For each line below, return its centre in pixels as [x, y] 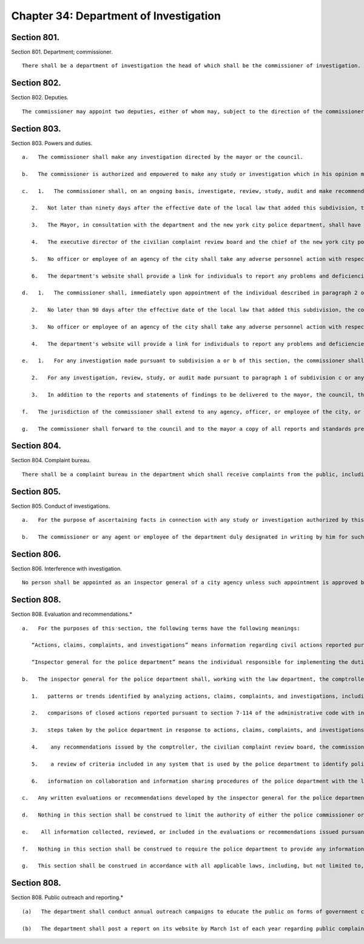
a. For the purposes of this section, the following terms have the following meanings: [161, 628]
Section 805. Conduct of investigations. [61, 506]
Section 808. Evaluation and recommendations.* [72, 614]
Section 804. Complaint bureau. [51, 460]
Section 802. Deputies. [40, 98]
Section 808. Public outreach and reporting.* [67, 897]
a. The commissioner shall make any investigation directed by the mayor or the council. [163, 157]
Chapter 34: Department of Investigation [116, 16]
